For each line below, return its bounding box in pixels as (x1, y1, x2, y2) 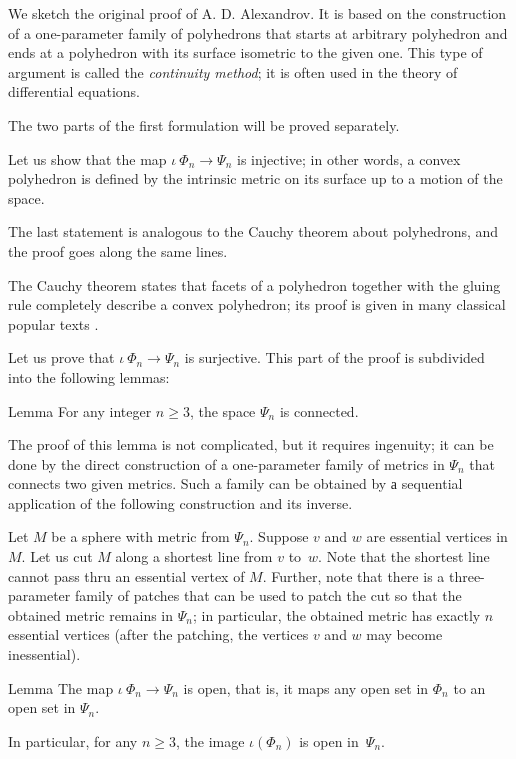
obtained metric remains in (8, 604, 174, 625)
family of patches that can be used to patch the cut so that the (74, 585, 462, 606)
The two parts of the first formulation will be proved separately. (8, 114, 400, 135)
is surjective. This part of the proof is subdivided (184, 347, 485, 368)
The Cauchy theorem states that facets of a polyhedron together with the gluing (8, 274, 501, 295)
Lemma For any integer (8, 400, 152, 421)
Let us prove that (8, 347, 115, 368)
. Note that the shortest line (318, 546, 490, 567)
